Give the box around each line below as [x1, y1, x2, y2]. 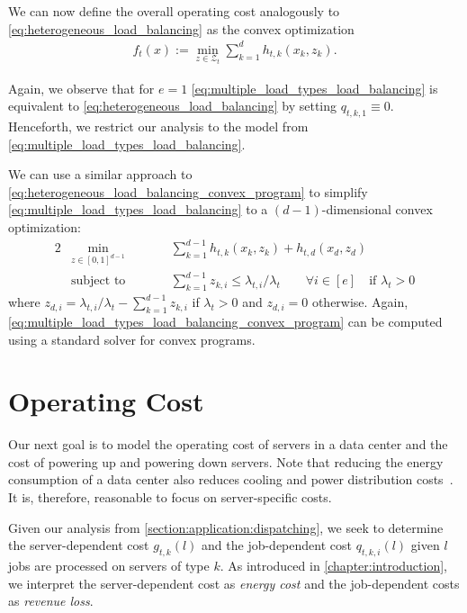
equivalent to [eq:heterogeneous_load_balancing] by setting [8, 96, 337, 115]
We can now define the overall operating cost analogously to [8, 2, 340, 20]
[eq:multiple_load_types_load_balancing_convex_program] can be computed [8, 311, 443, 330]
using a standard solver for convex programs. [8, 329, 256, 348]
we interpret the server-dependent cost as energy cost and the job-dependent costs [8, 573, 460, 592]
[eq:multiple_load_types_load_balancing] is [191, 78, 438, 97]
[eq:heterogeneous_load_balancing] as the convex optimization [8, 19, 355, 38]
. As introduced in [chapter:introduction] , [220, 556, 447, 575]
